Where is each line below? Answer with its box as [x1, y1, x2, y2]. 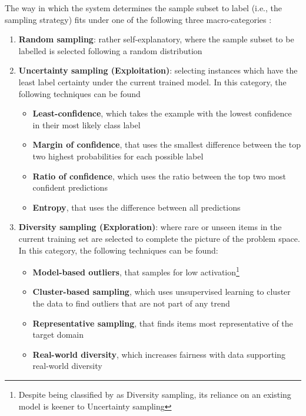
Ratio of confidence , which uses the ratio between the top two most [32, 169, 286, 182]
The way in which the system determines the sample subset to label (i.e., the [5, 2, 282, 14]
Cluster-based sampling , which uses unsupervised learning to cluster [32, 285, 291, 298]
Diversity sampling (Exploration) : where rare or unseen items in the [18, 221, 282, 233]
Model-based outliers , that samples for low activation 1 [32, 264, 240, 278]
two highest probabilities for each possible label [32, 149, 204, 162]
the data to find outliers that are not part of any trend [32, 297, 230, 309]
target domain [32, 328, 84, 341]
